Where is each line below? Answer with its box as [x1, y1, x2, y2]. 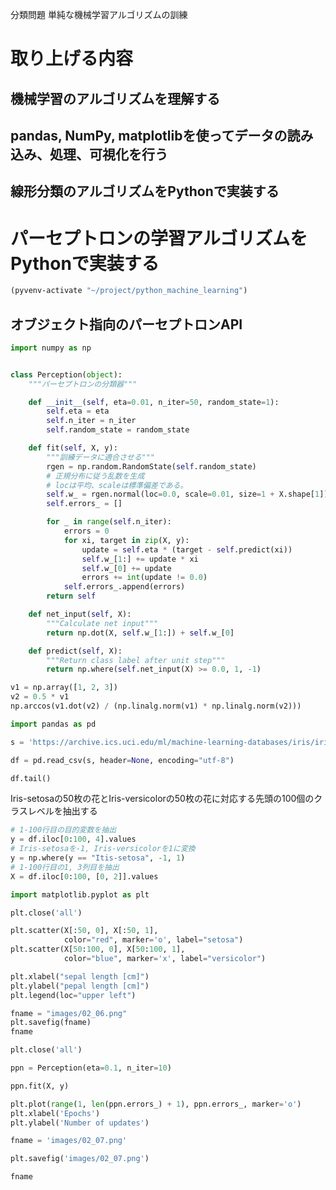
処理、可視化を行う [49, 146, 168, 163]
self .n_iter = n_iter [46, 416, 137, 426]
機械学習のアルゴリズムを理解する [10, 90, 221, 107]
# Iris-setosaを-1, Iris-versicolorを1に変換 [10, 844, 196, 854]
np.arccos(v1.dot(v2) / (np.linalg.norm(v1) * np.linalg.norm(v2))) [10, 701, 302, 712]
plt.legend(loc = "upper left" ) [10, 990, 137, 1000]
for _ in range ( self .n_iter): [46, 517, 172, 527]
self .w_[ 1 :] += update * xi [81, 554, 199, 564]
